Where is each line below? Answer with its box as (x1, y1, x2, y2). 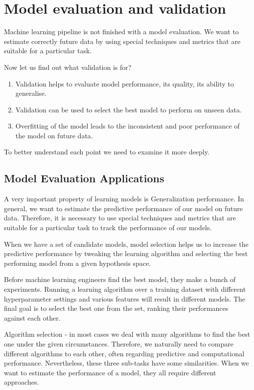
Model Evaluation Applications (4, 171, 164, 186)
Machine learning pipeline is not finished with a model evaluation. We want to (4, 26, 239, 37)
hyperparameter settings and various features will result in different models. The (4, 293, 246, 303)
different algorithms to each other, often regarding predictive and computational (4, 348, 245, 358)
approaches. (4, 377, 39, 387)
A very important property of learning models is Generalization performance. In (4, 194, 244, 204)
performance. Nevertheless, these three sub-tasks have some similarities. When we (4, 358, 249, 368)
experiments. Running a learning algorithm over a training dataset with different (4, 284, 246, 294)
